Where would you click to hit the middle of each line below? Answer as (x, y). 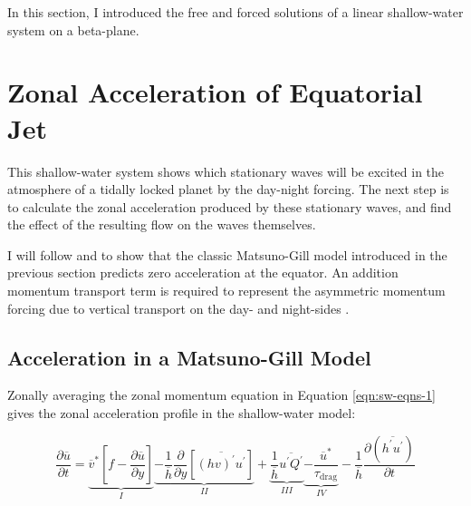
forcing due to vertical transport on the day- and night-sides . (178, 308)
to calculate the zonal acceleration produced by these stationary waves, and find (230, 206)
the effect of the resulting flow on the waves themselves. (162, 224)
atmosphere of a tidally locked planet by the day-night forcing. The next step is (228, 189)
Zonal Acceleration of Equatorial (215, 92)
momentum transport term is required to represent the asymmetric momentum (226, 291)
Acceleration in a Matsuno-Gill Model (189, 357)
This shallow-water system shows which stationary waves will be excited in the (226, 171)
